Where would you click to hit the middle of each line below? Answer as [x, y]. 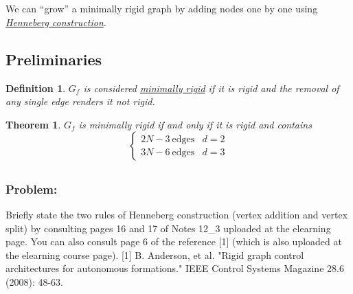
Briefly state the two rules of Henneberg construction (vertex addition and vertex [177, 215]
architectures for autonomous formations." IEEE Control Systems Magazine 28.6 [175, 268]
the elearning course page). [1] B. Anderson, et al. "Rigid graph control [155, 255]
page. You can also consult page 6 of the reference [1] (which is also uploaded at [174, 241]
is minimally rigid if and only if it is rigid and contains [195, 124]
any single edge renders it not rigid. [80, 101]
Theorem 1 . [33, 124]
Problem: [32, 189]
